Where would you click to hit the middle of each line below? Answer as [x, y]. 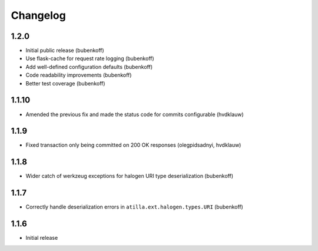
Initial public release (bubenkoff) [65, 51]
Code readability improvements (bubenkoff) [79, 75]
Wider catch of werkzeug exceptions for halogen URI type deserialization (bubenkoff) [130, 176]
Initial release [42, 238]
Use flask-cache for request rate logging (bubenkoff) [90, 58]
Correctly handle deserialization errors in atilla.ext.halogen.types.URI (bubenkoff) [135, 207]
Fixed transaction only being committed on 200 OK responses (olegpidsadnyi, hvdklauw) [133, 145]
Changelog [38, 15]
